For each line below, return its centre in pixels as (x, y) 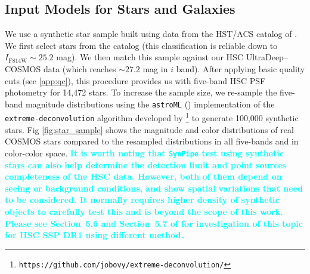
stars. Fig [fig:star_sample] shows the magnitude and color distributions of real (149, 129)
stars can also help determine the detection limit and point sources (145, 164)
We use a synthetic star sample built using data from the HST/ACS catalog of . (151, 34)
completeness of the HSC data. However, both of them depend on (143, 176)
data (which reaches (80, 68)
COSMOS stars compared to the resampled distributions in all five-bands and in (152, 141)
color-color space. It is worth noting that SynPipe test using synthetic (144, 153)
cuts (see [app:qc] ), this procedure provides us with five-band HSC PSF (135, 80)
